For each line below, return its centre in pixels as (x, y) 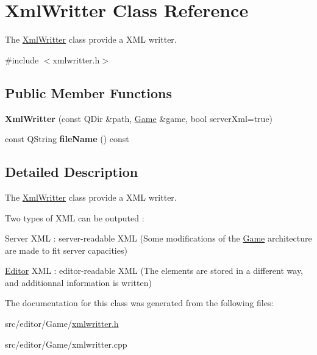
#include (22, 59)
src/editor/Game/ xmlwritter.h (62, 324)
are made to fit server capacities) (66, 250)
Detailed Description (72, 172)
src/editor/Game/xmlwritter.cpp (66, 344)
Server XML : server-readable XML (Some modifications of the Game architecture (158, 238)
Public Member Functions (88, 92)
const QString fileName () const (67, 139)
